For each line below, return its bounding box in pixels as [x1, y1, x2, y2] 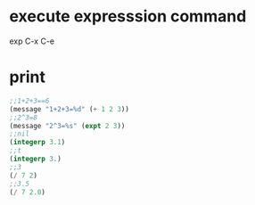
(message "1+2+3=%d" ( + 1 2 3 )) [9, 104, 129, 113]
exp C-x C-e [9, 36, 55, 46]
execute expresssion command [9, 6, 247, 27]
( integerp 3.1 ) [9, 138, 66, 147]
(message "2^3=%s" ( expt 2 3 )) [9, 121, 126, 130]
